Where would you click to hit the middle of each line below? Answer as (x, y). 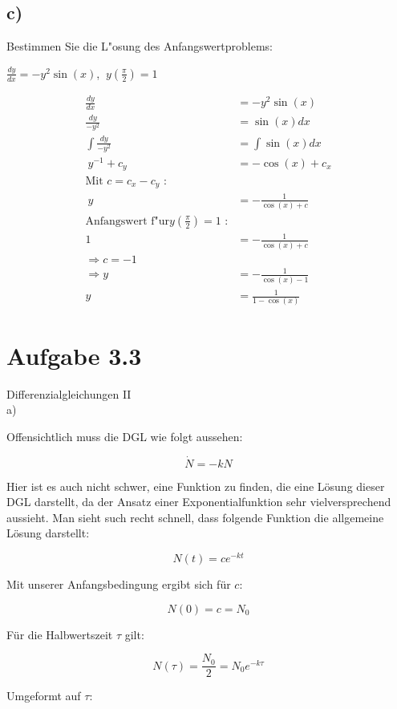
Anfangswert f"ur (128, 221)
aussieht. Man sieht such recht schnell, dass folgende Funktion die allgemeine (195, 517)
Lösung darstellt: (48, 533)
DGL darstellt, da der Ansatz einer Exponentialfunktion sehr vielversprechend (199, 502)
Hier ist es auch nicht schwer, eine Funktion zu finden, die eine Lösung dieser (196, 486)
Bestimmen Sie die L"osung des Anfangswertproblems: (140, 46)
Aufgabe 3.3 (74, 355)
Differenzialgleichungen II (69, 393)
